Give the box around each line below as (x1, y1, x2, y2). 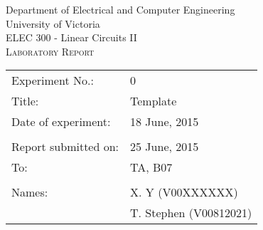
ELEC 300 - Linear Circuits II (6, 30, 137, 45)
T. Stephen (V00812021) (130, 204, 252, 221)
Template (130, 93, 177, 110)
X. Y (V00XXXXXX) (130, 184, 238, 201)
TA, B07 (130, 159, 173, 176)
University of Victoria (6, 16, 100, 31)
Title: (11, 93, 39, 110)
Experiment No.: (11, 72, 94, 89)
